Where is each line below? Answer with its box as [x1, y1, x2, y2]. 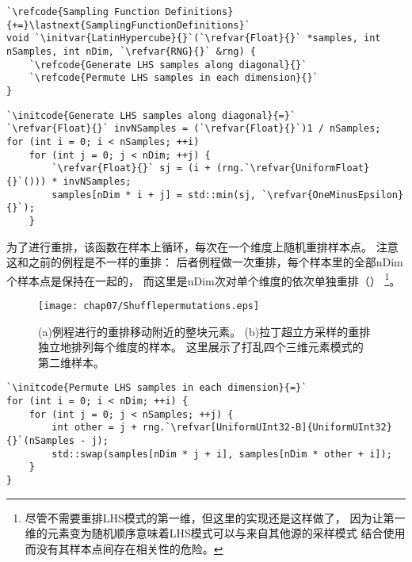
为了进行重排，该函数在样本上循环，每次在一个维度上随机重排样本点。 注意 [6, 238, 399, 254]
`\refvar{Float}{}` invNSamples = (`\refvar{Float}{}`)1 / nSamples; [6, 123, 381, 135]
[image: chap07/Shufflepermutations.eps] [38, 300, 260, 312]
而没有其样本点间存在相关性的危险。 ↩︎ [25, 540, 223, 556]
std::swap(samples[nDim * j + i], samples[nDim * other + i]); [51, 448, 392, 460]
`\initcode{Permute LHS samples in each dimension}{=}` [6, 382, 307, 394]
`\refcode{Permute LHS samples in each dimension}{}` [29, 72, 319, 84]
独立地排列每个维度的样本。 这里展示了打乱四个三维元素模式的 [38, 338, 364, 355]
